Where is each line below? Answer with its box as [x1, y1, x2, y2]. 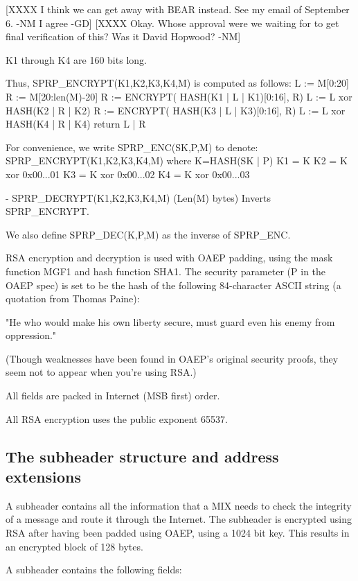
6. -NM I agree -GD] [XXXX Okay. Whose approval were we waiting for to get [6, 15, 339, 30]
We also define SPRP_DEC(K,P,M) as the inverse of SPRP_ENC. [6, 227, 291, 241]
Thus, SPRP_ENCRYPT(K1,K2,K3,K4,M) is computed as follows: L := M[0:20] [6, 76, 349, 90]
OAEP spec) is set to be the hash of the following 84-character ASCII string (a [6, 277, 341, 292]
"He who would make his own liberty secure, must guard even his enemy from [6, 314, 335, 329]
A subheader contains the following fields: [6, 562, 182, 577]
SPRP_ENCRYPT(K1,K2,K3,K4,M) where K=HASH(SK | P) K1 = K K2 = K [6, 153, 348, 168]
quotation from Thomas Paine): [6, 291, 140, 306]
